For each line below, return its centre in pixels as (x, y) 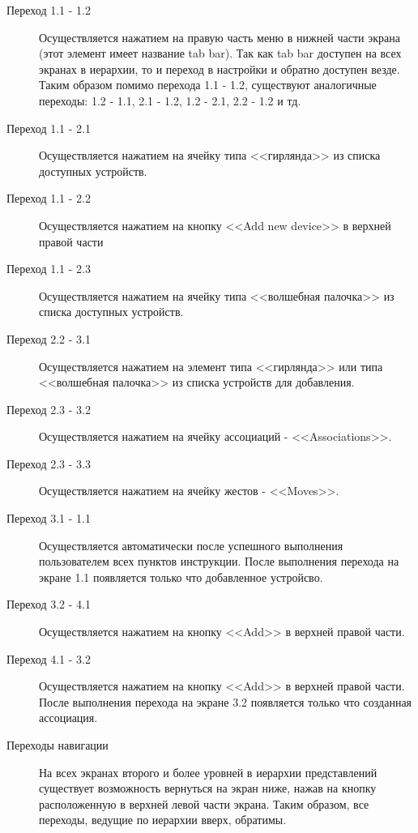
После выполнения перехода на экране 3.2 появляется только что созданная (226, 701)
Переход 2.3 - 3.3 (49, 463)
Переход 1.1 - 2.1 (49, 128)
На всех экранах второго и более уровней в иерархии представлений (208, 772)
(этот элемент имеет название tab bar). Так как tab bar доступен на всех (220, 53)
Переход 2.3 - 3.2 (49, 409)
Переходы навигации (58, 745)
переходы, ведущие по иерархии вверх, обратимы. (163, 820)
